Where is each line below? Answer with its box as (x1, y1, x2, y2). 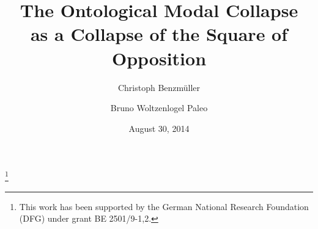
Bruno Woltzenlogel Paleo (110, 101, 208, 114)
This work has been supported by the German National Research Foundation (19, 200, 309, 213)
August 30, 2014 (128, 122, 190, 134)
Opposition (111, 45, 207, 70)
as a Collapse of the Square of (30, 21, 288, 46)
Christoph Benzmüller (117, 81, 201, 93)
